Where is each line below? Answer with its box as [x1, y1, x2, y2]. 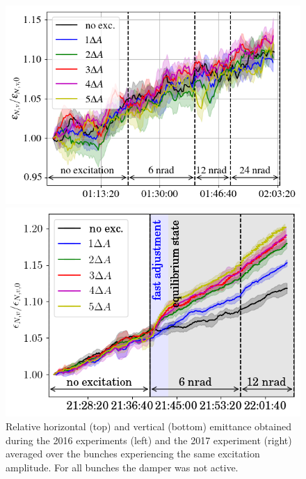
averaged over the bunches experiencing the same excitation [6, 446, 260, 461]
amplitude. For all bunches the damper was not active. [6, 460, 239, 474]
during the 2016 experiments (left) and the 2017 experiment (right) [6, 432, 292, 447]
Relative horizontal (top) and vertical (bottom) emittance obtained [6, 419, 291, 434]
